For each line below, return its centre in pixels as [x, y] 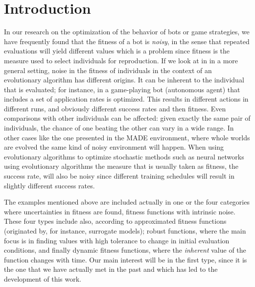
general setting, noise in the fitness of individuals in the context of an [108, 70]
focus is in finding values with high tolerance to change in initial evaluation [117, 240]
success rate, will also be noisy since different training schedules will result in [119, 176]
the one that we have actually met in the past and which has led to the [111, 269]
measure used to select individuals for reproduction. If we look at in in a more [121, 60]
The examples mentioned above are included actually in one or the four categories [127, 202]
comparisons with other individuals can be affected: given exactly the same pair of [127, 118]
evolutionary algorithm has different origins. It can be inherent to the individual [124, 80]
